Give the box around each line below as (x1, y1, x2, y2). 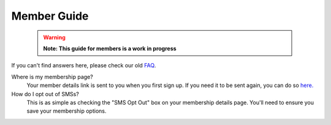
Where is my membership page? (11, 73, 93, 80)
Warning (43, 34, 66, 41)
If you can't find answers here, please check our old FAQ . (11, 62, 156, 69)
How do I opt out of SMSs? (11, 90, 79, 97)
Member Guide (11, 9, 89, 23)
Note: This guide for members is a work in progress (43, 45, 177, 52)
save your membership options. (26, 107, 107, 115)
